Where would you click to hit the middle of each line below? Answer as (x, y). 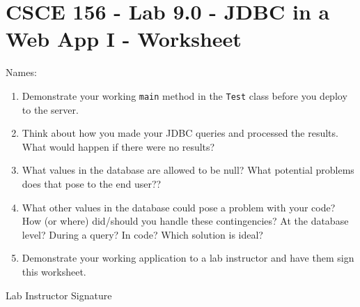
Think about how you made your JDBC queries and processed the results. (180, 133)
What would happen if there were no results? (118, 146)
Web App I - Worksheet (124, 39)
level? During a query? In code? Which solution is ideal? (142, 234)
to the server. (50, 109)
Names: (21, 72)
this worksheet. (54, 271)
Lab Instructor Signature (59, 295)
